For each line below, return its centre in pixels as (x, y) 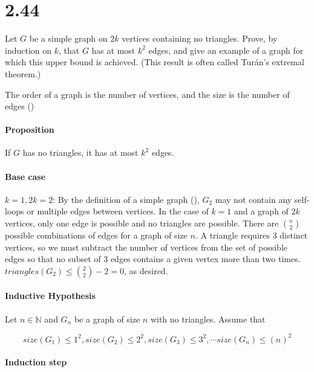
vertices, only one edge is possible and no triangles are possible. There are (142, 223)
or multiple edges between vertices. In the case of (118, 211)
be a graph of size (107, 319)
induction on (28, 50)
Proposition (30, 130)
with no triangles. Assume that (208, 319)
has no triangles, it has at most (80, 152)
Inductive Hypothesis (50, 296)
